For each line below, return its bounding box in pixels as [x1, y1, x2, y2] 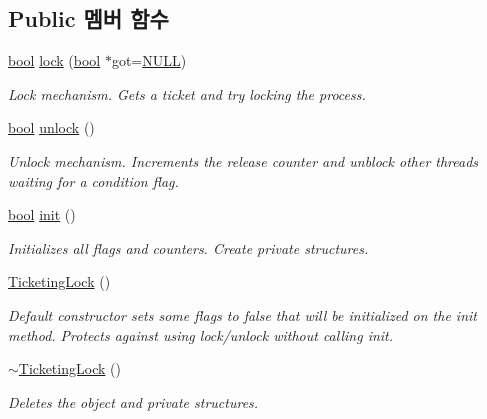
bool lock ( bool [8, 50, 101, 71]
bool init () [8, 204, 76, 225]
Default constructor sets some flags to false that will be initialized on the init [8, 304, 477, 325]
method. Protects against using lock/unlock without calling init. [8, 324, 394, 345]
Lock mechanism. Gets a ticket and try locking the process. [8, 83, 366, 104]
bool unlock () [8, 117, 95, 138]
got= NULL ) [111, 50, 187, 71]
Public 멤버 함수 [8, 3, 169, 34]
